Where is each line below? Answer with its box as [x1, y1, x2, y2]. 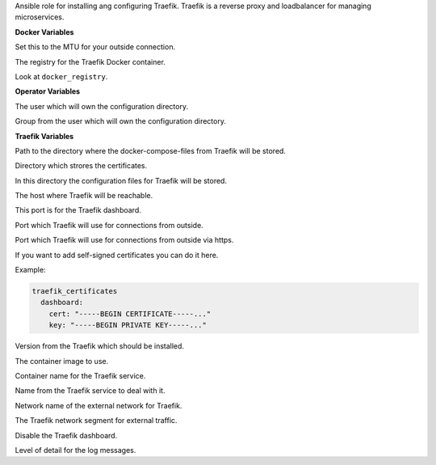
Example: [15, 265, 46, 275]
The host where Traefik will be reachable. [15, 191, 153, 201]
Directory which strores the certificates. [15, 161, 148, 171]
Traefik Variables [15, 131, 74, 141]
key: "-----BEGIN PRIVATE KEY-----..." [48, 320, 208, 330]
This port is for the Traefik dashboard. [15, 205, 141, 215]
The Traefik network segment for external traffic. [15, 416, 178, 425]
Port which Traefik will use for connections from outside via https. [15, 235, 234, 245]
